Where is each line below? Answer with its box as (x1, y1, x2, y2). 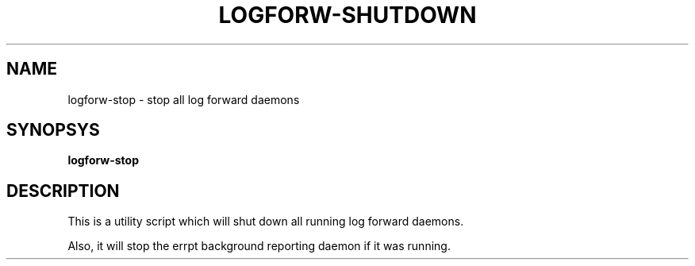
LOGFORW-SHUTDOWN (218, 2, 477, 29)
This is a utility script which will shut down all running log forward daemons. (67, 214, 464, 229)
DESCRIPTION (6, 180, 120, 201)
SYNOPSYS (6, 120, 100, 141)
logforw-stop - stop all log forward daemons (67, 92, 300, 106)
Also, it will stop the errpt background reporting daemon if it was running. (67, 239, 451, 253)
